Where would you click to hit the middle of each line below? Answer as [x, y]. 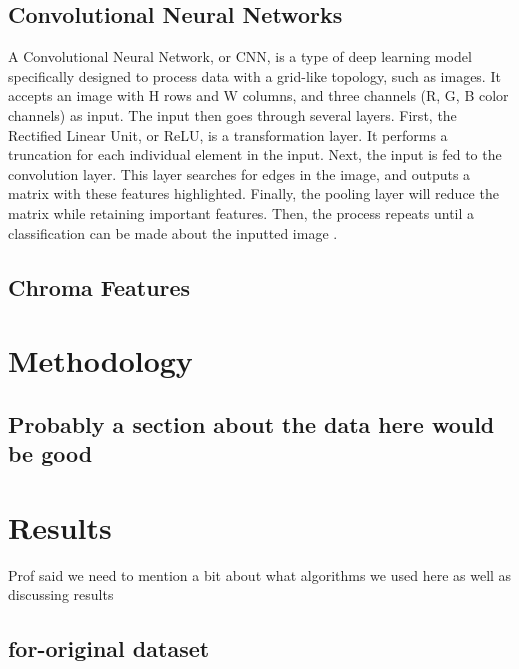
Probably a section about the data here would [251, 423]
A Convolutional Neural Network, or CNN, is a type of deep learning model [240, 56]
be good [50, 453]
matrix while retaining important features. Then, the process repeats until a [241, 212]
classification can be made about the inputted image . [173, 232]
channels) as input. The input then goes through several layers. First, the [232, 114]
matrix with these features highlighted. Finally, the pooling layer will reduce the [253, 193]
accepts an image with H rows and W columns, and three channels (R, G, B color [258, 95]
